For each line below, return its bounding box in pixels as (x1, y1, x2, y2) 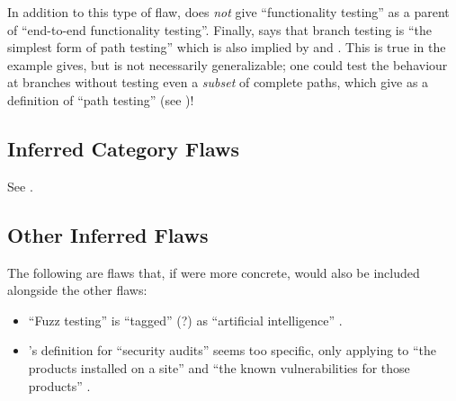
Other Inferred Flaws (7, 220, 209, 248)
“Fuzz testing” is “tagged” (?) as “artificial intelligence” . (28, 310, 343, 329)
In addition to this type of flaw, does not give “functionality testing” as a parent (7, 3, 450, 21)
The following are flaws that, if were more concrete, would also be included (7, 263, 420, 281)
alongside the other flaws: (7, 281, 148, 299)
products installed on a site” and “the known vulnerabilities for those (28, 358, 410, 377)
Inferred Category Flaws (7, 134, 239, 162)
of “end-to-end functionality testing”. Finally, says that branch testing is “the (7, 20, 432, 39)
